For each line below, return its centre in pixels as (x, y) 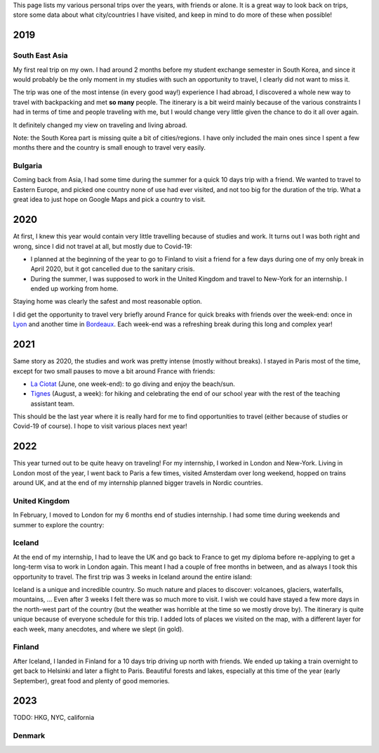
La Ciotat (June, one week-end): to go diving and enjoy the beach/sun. (133, 384)
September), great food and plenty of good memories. (91, 681)
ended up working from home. (74, 289)
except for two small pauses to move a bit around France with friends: (114, 371)
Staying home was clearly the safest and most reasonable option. (108, 302)
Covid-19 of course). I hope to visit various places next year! (100, 426)
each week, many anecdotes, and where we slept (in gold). (98, 629)
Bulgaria (27, 166)
